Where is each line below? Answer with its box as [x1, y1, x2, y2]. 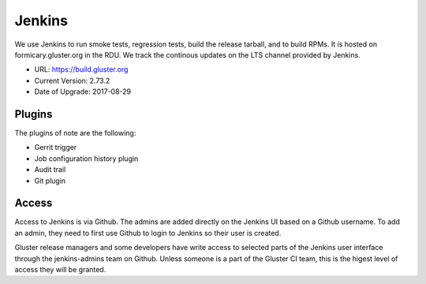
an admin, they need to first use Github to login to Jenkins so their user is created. [14, 228, 282, 237]
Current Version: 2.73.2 [34, 76, 110, 85]
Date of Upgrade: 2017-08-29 [34, 87, 132, 96]
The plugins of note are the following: [14, 129, 136, 138]
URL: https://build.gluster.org [34, 65, 129, 74]
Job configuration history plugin [34, 154, 139, 163]
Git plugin [34, 176, 66, 185]
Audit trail [34, 165, 66, 174]
